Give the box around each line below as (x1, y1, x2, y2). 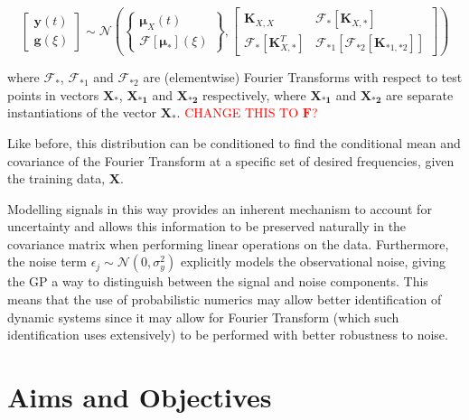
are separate (386, 85, 454, 104)
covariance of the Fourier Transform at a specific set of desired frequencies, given (7, 151, 455, 170)
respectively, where (202, 85, 306, 104)
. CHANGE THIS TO (176, 103, 299, 122)
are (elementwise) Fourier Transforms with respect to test (143, 68, 463, 87)
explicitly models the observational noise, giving (180, 252, 446, 271)
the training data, (7, 169, 106, 188)
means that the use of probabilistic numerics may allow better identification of (7, 290, 442, 309)
